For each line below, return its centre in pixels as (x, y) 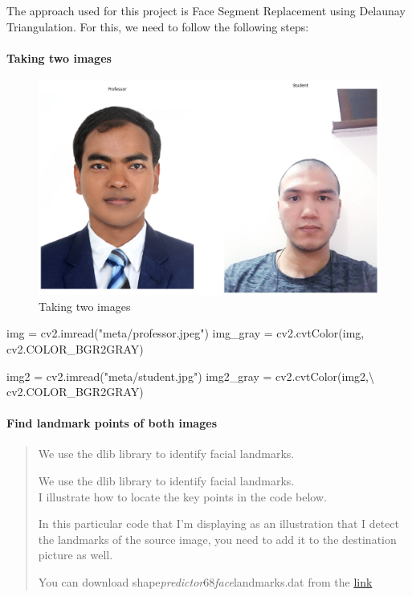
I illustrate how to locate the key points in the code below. (182, 496)
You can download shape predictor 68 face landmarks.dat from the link (205, 582)
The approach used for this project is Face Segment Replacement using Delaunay (206, 10)
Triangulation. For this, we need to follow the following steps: (158, 26)
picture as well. (75, 555)
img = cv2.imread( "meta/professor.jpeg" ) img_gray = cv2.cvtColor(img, (186, 333)
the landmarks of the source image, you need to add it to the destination (217, 539)
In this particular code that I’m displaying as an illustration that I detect (219, 523)
